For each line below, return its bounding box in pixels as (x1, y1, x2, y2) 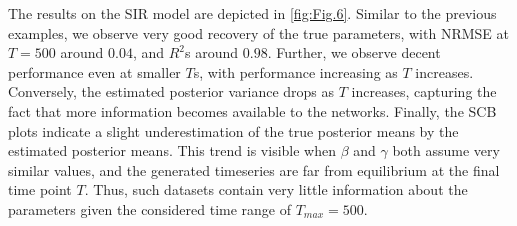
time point (8, 179, 72, 200)
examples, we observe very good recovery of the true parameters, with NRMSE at (8, 22, 509, 43)
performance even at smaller (8, 61, 181, 82)
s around (185, 42, 239, 63)
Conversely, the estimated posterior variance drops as (8, 81, 335, 102)
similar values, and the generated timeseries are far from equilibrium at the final (8, 159, 500, 180)
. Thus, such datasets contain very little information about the (84, 179, 468, 200)
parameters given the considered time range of (8, 198, 292, 219)
